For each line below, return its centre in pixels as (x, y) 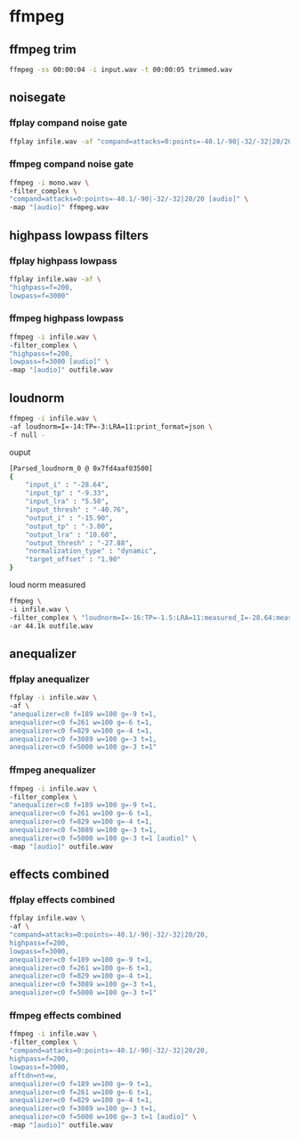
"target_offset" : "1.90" (73, 560)
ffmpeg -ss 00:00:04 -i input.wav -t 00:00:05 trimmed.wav (121, 70)
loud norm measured (48, 585)
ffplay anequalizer (49, 679)
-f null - (28, 435)
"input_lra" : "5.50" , (67, 502)
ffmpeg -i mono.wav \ (49, 183)
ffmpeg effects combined (65, 1015)
